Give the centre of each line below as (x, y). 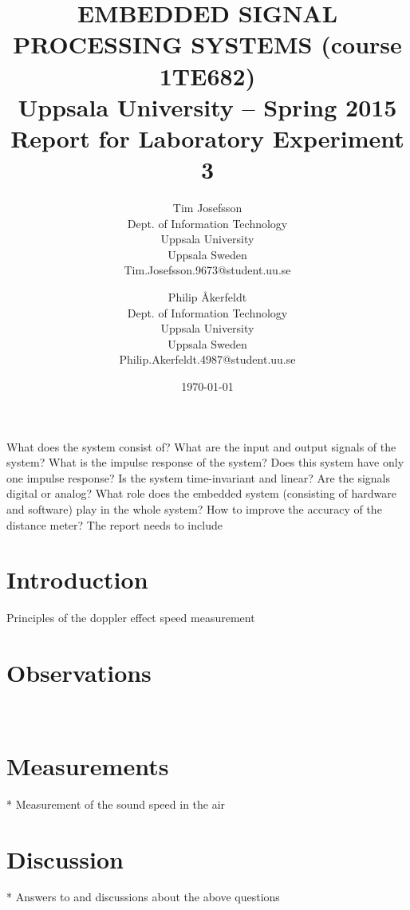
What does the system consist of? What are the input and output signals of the (201, 446)
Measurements (88, 765)
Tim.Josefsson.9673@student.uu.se (207, 270)
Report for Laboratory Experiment (207, 138)
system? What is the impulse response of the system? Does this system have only (205, 462)
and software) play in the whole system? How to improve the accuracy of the (194, 508)
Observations (79, 673)
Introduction (77, 579)
